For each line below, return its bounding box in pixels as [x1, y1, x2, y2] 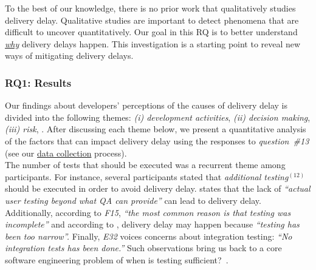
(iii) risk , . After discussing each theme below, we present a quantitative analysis [5, 123, 306, 135]
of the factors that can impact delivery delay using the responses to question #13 [5, 134, 309, 147]
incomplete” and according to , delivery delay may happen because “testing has [5, 218, 300, 231]
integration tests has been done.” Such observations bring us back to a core [5, 241, 282, 254]
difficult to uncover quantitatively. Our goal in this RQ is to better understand [5, 25, 298, 38]
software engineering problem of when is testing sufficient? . [5, 253, 228, 266]
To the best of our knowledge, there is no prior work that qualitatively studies [5, 2, 296, 14]
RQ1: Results [5, 75, 72, 90]
